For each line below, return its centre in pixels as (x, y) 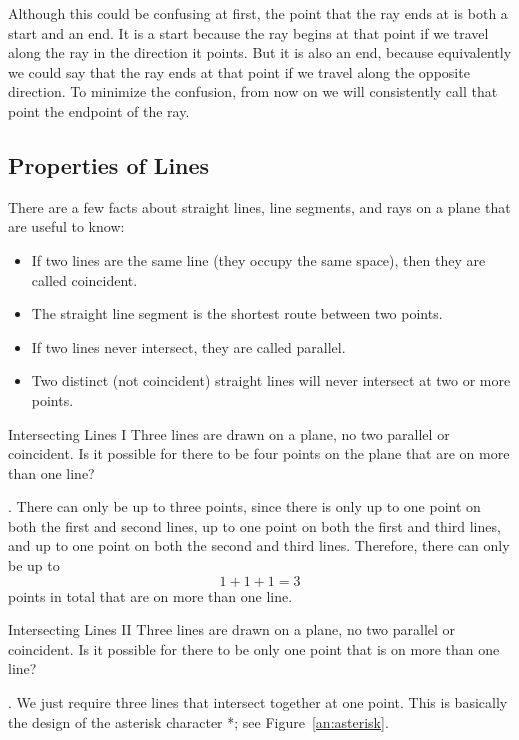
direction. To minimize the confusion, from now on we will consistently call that (253, 91)
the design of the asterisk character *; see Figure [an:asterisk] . (198, 721)
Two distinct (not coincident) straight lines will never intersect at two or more (271, 380)
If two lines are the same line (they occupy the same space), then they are (258, 259)
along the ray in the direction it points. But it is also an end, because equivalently (260, 52)
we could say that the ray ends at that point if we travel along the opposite (239, 71)
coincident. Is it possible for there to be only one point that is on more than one (254, 648)
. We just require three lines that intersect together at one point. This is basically (258, 702)
